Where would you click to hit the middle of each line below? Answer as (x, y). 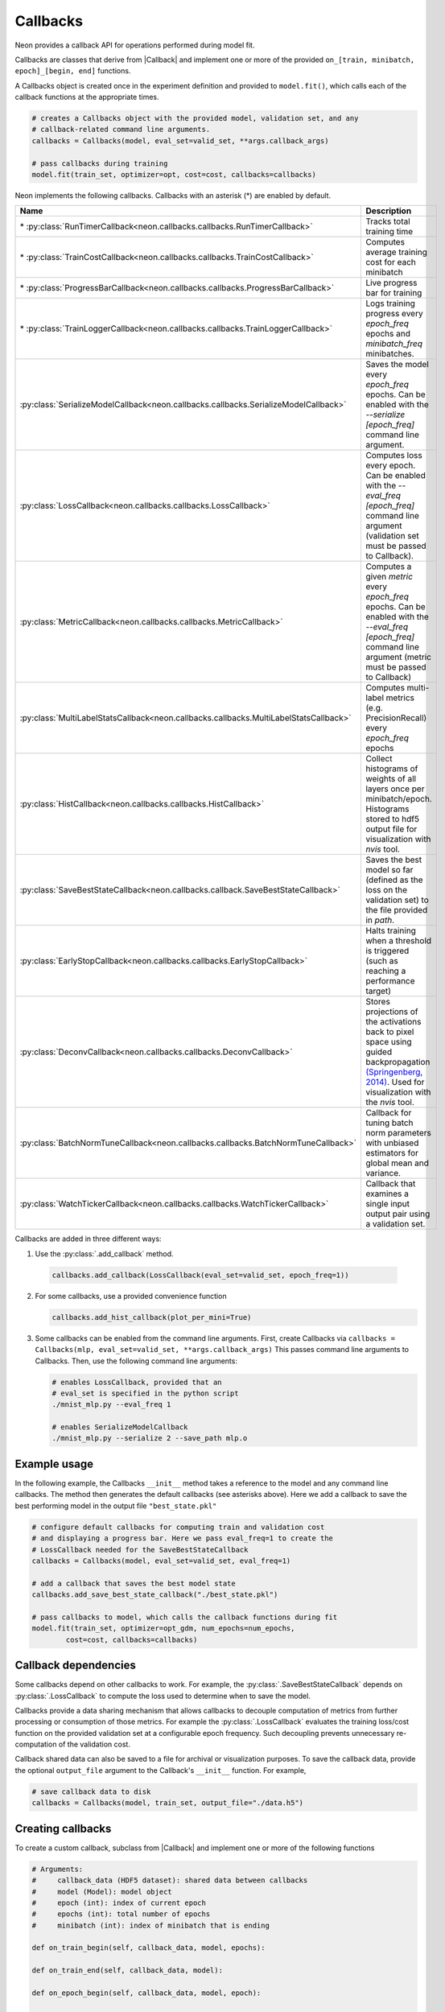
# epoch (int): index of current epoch (119, 1903)
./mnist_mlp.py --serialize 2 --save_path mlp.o (150, 1438)
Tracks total (388, 221)
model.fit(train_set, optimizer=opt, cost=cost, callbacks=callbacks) (174, 175)
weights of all (391, 779)
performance (390, 981)
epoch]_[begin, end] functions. (73, 71)
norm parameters (399, 1133)
